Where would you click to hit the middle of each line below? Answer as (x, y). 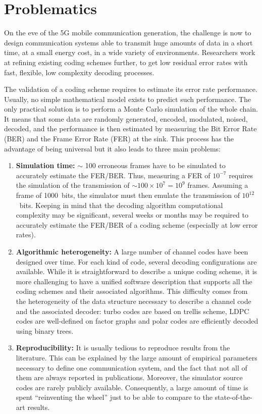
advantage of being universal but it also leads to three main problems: (112, 148)
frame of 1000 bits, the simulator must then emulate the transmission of (128, 195)
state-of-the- (233, 397)
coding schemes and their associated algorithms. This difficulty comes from (132, 291)
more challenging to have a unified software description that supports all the (134, 281)
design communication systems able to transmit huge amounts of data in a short (128, 42)
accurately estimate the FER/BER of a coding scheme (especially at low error (137, 224)
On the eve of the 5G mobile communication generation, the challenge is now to (128, 33)
